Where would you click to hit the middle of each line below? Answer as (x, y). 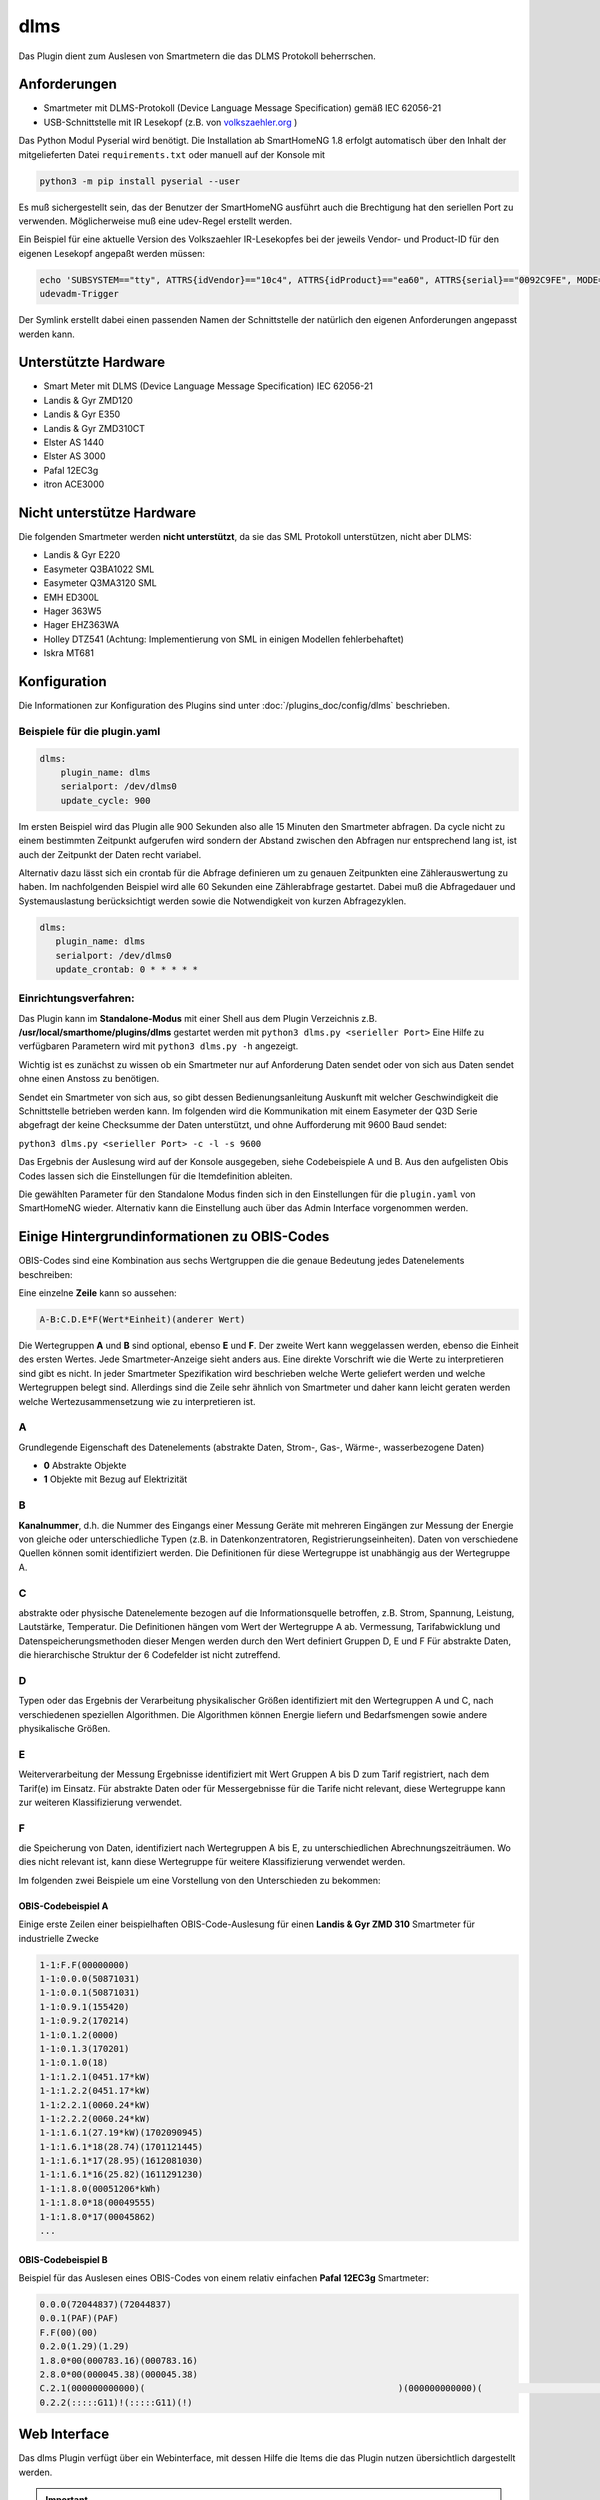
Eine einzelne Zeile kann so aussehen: (97, 1293)
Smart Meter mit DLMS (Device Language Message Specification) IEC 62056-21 (208, 386)
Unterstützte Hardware (91, 362)
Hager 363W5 (72, 611)
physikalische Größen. (64, 1729)
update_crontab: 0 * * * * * (127, 969)
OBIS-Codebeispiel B (63, 2259)
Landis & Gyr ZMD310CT (94, 428)
